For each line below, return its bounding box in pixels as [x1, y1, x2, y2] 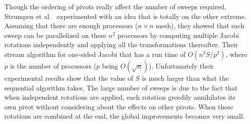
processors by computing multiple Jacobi [117, 30, 239, 40]
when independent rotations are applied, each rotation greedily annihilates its [4, 92, 235, 102]
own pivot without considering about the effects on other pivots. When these [4, 101, 233, 111]
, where [225, 49, 247, 59]
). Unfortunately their [148, 60, 214, 71]
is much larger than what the [142, 72, 229, 83]
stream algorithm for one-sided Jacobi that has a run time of [4, 49, 186, 59]
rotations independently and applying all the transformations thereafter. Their [4, 39, 238, 50]
